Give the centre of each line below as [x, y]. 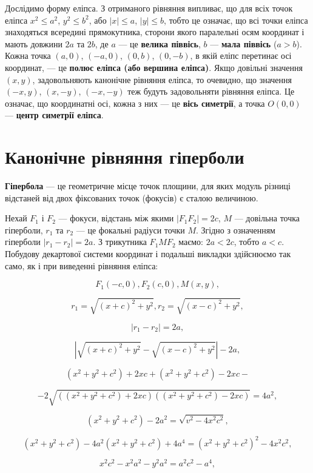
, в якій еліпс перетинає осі [241, 55]
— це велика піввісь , [160, 43]
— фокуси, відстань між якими [116, 218]
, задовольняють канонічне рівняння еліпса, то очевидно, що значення [162, 79]
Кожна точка [28, 55]
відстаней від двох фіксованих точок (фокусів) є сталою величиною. [132, 197]
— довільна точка [267, 218]
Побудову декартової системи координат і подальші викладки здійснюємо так [148, 254]
